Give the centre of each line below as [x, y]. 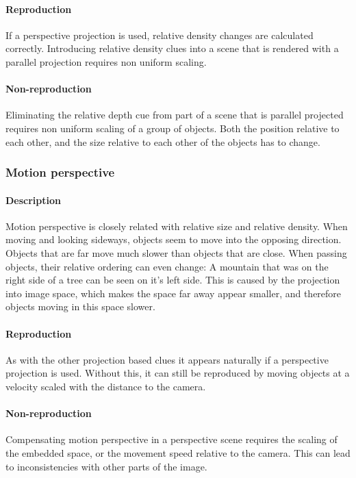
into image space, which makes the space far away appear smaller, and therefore [174, 293]
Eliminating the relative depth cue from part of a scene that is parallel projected [175, 115]
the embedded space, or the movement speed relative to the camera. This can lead [178, 452]
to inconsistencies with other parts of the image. [106, 466]
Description [34, 200]
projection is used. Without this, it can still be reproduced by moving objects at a [178, 373]
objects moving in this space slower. [80, 306]
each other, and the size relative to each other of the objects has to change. [163, 141]
